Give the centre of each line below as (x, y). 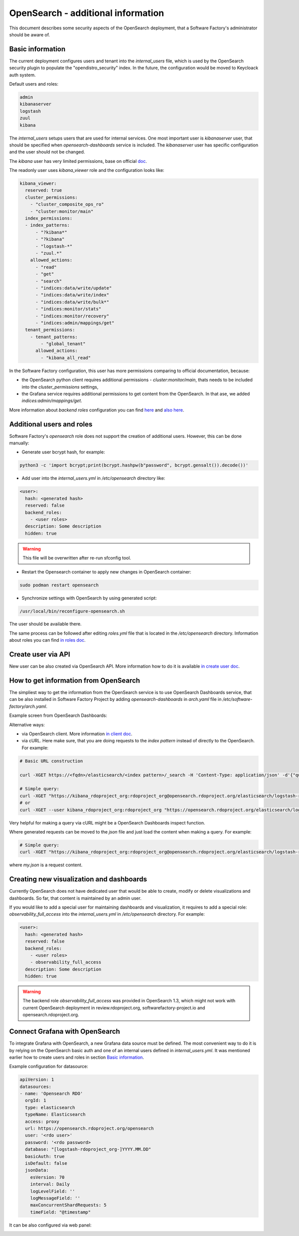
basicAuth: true (45, 1156)
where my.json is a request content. (46, 865)
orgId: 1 (36, 1100)
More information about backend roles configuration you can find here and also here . (97, 410)
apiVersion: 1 (37, 1080)
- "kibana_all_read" (66, 358)
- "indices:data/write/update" (74, 288)
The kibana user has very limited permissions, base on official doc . (78, 161)
